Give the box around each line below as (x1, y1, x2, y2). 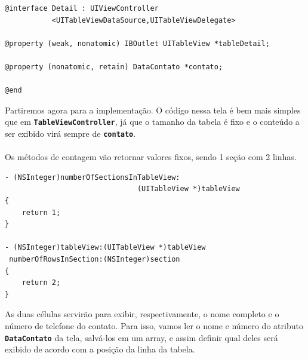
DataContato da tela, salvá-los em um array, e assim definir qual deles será (5, 331, 278, 343)
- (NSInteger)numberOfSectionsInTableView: (5, 173, 180, 182)
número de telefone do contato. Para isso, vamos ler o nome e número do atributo (5, 319, 303, 332)
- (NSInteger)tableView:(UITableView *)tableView (5, 243, 206, 252)
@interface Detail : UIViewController (5, 4, 159, 13)
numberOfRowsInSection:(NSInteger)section (9, 255, 180, 263)
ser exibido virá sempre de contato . (5, 127, 136, 139)
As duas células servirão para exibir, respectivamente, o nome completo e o (5, 308, 279, 320)
